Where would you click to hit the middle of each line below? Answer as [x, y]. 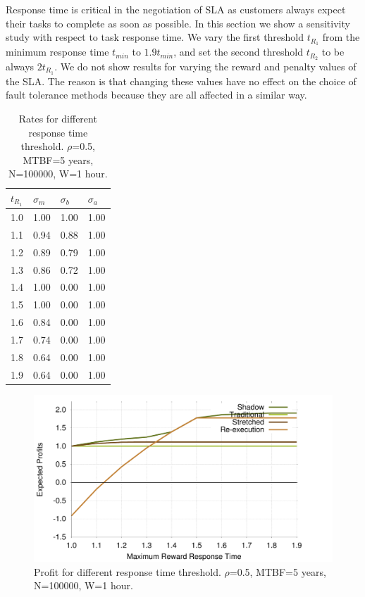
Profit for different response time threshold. [128, 571]
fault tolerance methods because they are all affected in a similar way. [156, 95]
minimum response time [57, 52]
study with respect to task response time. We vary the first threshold [155, 37]
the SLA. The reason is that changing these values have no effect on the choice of [181, 81]
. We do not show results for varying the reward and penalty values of [205, 66]
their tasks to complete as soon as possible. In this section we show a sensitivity [178, 23]
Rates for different [58, 118]
